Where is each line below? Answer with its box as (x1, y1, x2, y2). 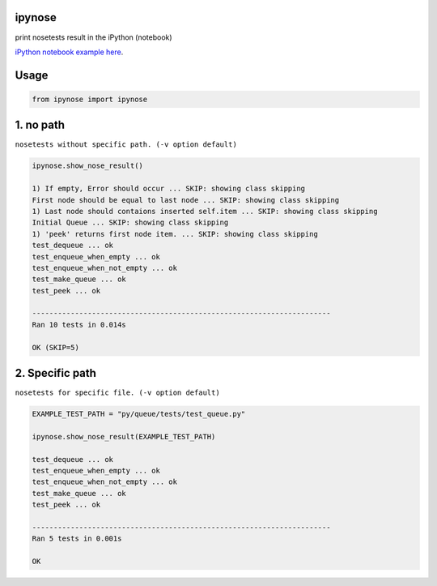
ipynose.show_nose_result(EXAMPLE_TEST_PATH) (32, 432, 216, 441)
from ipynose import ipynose (32, 94, 148, 104)
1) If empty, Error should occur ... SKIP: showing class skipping (32, 184, 306, 194)
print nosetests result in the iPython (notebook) (15, 32, 173, 42)
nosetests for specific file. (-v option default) (15, 388, 220, 397)
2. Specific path (15, 366, 97, 380)
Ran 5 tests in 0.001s (32, 534, 122, 543)
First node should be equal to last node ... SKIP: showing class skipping (32, 195, 340, 204)
